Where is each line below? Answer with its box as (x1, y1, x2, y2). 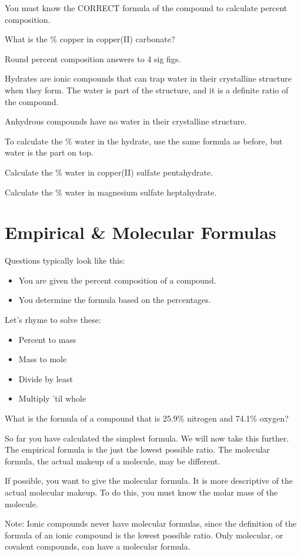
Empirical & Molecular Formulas (5, 220, 276, 244)
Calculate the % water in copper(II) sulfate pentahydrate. (5, 166, 213, 178)
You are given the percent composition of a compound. (18, 274, 216, 286)
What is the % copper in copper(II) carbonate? (5, 33, 175, 45)
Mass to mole (18, 353, 67, 365)
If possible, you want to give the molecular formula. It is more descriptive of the (5, 474, 293, 487)
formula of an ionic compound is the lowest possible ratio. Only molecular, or (5, 528, 283, 541)
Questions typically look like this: (5, 254, 125, 267)
